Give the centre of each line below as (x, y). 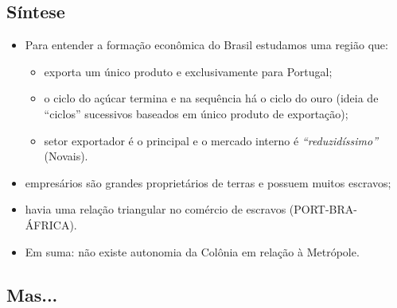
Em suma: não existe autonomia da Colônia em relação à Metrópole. (192, 251)
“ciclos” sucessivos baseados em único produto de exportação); (196, 113)
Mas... (32, 294)
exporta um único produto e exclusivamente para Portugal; (188, 71)
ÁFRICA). (51, 224)
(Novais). (66, 156)
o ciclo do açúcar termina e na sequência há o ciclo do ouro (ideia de (211, 98)
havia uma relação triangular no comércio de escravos (156, 209)
